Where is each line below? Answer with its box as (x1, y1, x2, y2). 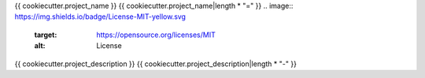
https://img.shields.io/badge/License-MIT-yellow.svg (14, 12, 187, 21)
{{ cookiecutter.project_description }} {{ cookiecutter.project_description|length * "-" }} (14, 59, 297, 69)
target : (34, 30, 57, 39)
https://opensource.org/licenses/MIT (96, 30, 216, 39)
